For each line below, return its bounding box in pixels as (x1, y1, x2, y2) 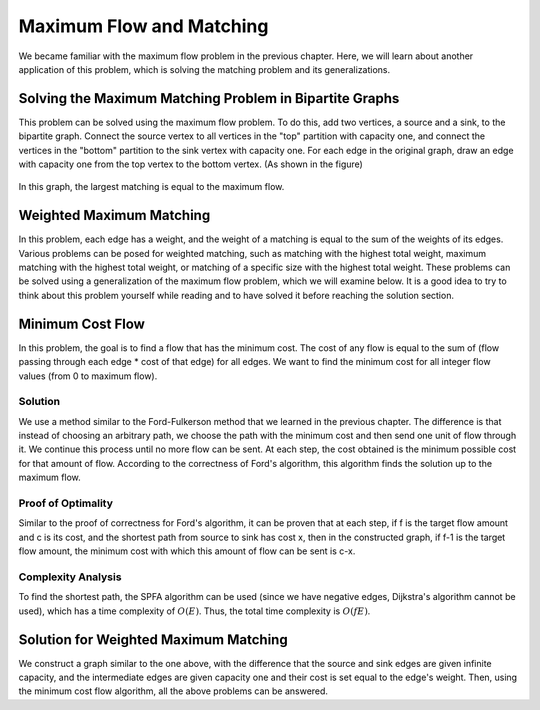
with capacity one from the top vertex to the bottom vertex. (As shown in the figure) (18, 158, 364, 170)
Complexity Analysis (18, 570, 122, 584)
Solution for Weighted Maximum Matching (18, 631, 289, 648)
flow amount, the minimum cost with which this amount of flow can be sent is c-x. (18, 545, 356, 557)
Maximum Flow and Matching (18, 15, 269, 37)
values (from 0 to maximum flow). (18, 370, 158, 382)
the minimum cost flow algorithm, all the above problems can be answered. (18, 685, 329, 697)
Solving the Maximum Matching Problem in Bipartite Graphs (18, 90, 400, 107)
